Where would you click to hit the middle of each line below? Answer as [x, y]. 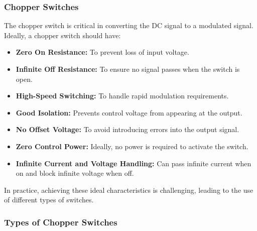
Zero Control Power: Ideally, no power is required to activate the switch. [132, 146]
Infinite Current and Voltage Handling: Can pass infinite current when [134, 163]
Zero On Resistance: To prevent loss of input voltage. [102, 52]
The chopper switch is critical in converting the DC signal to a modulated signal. [129, 25]
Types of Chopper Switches [61, 222]
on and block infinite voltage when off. [75, 173]
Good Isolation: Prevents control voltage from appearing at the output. [129, 112]
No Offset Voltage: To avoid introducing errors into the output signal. [127, 129]
